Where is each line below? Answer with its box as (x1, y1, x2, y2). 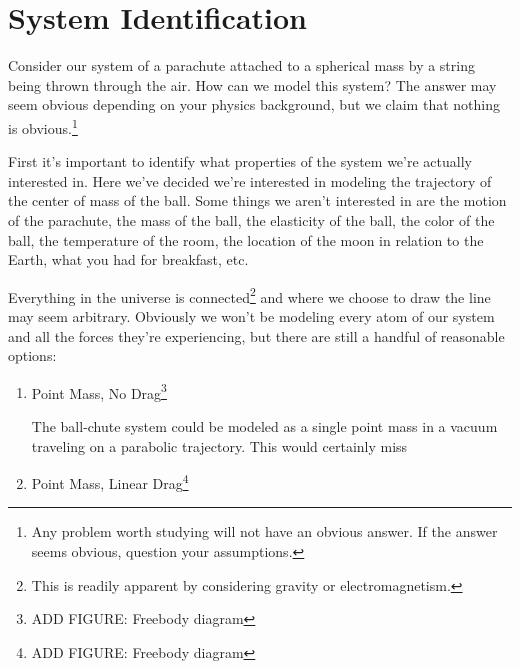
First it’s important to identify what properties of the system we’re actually (8, 151, 472, 172)
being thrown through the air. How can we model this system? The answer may (8, 74, 497, 95)
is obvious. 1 (8, 114, 78, 138)
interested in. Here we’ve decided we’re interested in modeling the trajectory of (8, 170, 492, 191)
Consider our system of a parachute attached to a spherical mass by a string (8, 55, 475, 76)
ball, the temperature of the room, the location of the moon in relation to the (8, 229, 484, 250)
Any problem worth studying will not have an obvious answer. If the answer (31, 521, 498, 542)
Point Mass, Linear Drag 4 (31, 470, 189, 493)
